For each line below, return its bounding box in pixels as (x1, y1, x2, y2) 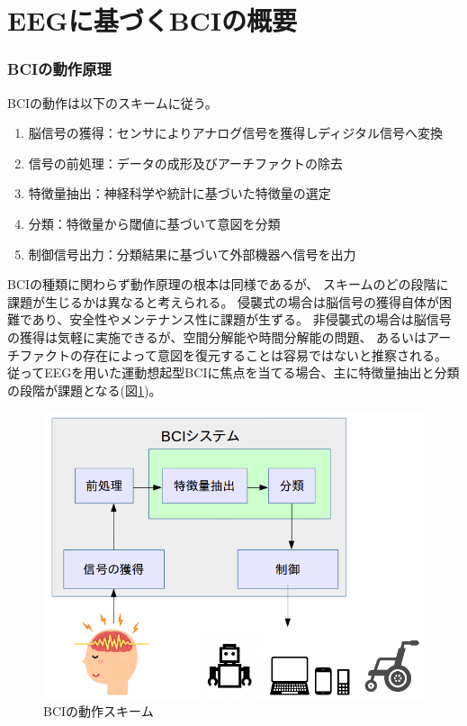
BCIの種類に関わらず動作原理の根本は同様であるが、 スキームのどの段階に (7, 275, 449, 294)
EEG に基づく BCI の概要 (7, 2, 298, 39)
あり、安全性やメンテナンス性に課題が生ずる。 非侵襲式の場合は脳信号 (31, 310, 452, 329)
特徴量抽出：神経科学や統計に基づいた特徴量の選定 (28, 184, 331, 203)
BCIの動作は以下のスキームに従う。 (7, 93, 218, 112)
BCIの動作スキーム (43, 702, 154, 721)
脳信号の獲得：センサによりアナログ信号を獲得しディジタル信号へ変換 (28, 123, 443, 142)
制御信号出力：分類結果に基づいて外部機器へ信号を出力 (28, 244, 356, 263)
